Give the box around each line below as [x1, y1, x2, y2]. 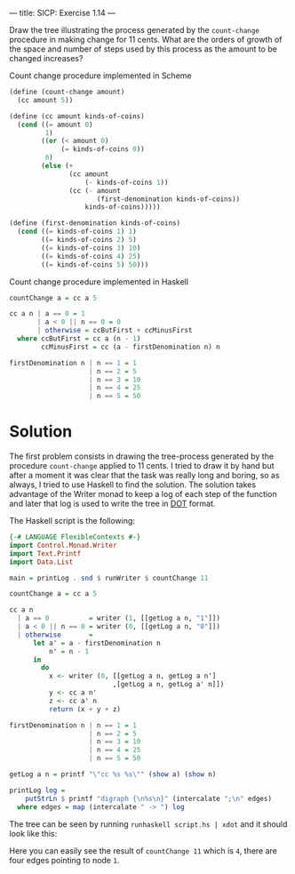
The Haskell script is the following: [9, 516, 136, 526]
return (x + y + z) [48, 704, 122, 714]
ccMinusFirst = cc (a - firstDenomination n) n [41, 342, 220, 351]
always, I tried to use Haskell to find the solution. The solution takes [9, 479, 256, 490]
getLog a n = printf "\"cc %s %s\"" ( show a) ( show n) [9, 770, 217, 779]
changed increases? [9, 53, 84, 63]
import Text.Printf [9, 549, 82, 558]
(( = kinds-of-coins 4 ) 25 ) [41, 252, 141, 261]
